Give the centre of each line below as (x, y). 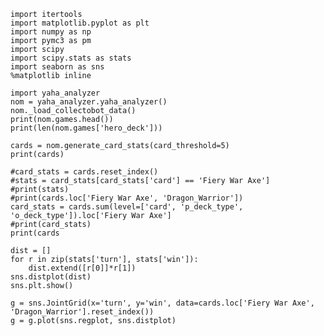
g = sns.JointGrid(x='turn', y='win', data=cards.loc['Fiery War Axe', (162, 303)
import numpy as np (51, 32)
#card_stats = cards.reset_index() (84, 172)
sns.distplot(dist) (51, 277)
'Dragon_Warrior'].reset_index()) (82, 312)
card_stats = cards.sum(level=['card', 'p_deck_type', (127, 207)
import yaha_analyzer (55, 93)
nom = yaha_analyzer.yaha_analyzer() (89, 102)
